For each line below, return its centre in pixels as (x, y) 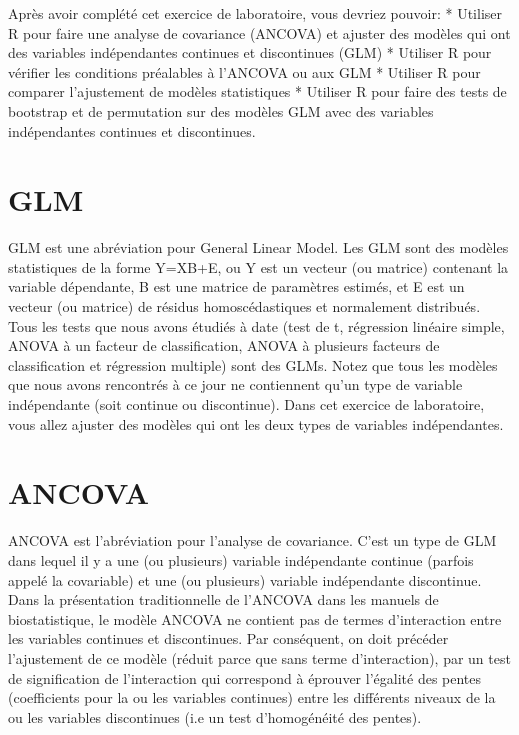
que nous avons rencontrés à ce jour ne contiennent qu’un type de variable (235, 384)
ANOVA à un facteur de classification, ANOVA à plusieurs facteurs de (224, 345)
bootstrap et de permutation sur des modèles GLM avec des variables (221, 110)
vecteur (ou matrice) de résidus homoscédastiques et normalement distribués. (244, 306)
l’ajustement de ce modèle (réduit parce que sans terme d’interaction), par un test (259, 657)
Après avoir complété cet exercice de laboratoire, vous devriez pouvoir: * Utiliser (255, 13)
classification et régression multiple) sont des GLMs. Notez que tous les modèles (253, 364)
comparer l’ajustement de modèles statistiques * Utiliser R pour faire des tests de (257, 91)
